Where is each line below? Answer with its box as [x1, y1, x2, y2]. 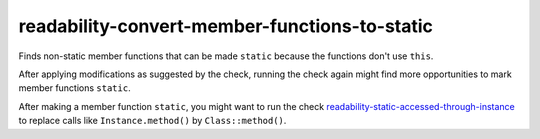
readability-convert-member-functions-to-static [18, 15, 434, 37]
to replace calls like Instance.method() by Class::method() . [18, 115, 287, 127]
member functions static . [18, 82, 131, 94]
